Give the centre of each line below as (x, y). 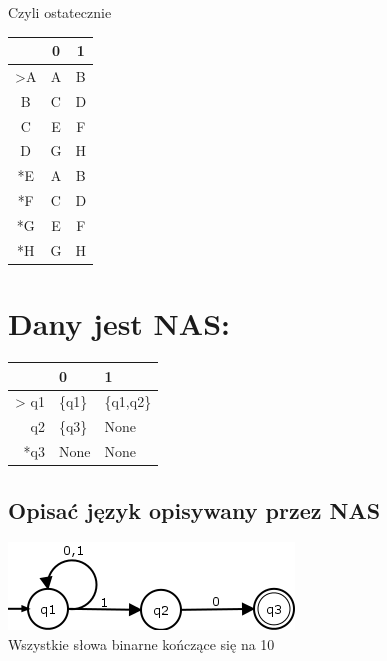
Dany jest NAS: (119, 323)
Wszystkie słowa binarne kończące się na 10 (141, 643)
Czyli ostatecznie (60, 12)
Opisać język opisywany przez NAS (194, 509)
